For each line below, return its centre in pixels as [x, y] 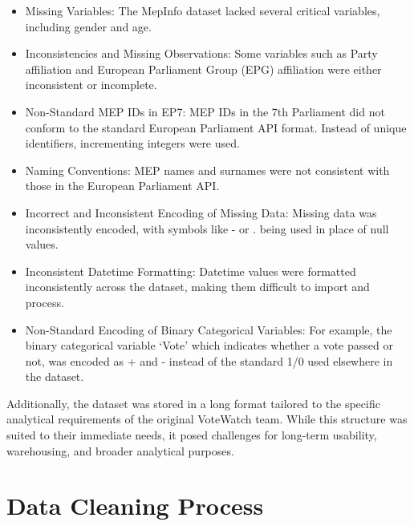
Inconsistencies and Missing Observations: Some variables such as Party [201, 53]
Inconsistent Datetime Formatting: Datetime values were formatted [191, 271]
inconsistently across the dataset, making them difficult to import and [197, 287]
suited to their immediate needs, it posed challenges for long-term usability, [192, 435]
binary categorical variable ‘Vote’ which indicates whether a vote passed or [209, 345]
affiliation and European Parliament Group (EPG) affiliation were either [203, 69]
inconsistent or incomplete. [91, 85]
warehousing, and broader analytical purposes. [120, 450]
